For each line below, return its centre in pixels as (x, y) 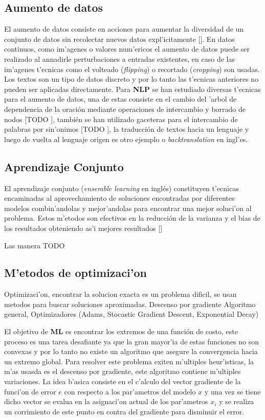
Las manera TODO (35, 245)
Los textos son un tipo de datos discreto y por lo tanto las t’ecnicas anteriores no (131, 79)
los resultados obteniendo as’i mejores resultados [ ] (83, 228)
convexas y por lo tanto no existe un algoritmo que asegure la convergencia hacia (131, 351)
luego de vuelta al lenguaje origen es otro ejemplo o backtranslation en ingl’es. (126, 139)
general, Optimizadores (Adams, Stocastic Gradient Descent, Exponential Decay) (131, 314)
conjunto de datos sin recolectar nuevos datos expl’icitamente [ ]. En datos (119, 39)
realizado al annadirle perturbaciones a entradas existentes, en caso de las (119, 59)
